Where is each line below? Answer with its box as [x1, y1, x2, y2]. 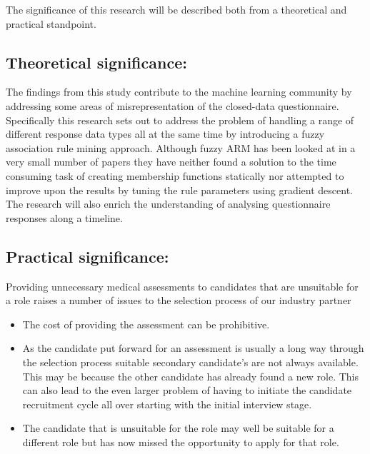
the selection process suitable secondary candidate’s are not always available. [22, 354, 359, 369]
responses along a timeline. [6, 210, 123, 225]
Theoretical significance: [6, 51, 187, 73]
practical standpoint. [6, 16, 96, 31]
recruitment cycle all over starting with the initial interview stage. [22, 396, 312, 411]
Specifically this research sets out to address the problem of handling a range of [6, 112, 354, 127]
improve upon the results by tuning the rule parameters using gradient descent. [6, 182, 353, 197]
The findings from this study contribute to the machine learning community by [6, 84, 352, 99]
